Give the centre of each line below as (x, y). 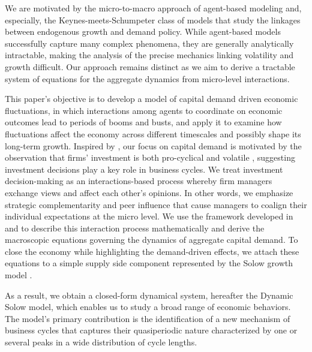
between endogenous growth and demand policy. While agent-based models (143, 31)
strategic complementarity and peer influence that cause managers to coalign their (156, 204)
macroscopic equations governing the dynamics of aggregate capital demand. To (151, 240)
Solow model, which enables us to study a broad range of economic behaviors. (148, 307)
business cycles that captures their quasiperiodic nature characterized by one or (151, 330)
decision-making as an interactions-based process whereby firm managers (139, 181)
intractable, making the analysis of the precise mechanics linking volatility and (149, 55)
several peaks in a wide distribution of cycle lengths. (101, 342)
